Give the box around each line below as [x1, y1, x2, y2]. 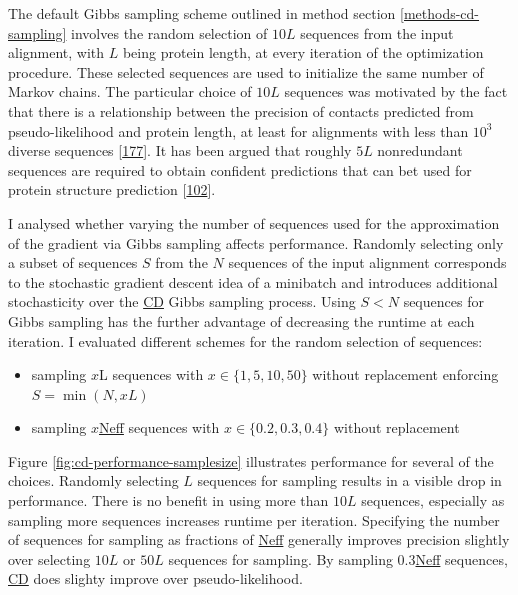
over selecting [8, 548, 91, 569]
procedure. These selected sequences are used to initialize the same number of [8, 61, 484, 82]
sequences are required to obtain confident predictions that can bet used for [8, 159, 472, 180]
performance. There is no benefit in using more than [8, 490, 329, 511]
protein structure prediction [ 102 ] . [8, 179, 216, 200]
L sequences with [99, 364, 204, 385]
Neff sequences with [99, 417, 220, 438]
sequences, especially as [361, 490, 505, 511]
